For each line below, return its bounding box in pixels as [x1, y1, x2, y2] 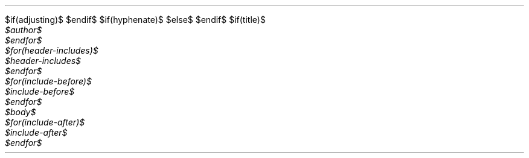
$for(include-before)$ [5, 76, 92, 86]
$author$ [5, 25, 42, 35]
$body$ [5, 107, 36, 117]
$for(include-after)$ [5, 117, 85, 127]
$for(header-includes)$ [5, 45, 98, 55]
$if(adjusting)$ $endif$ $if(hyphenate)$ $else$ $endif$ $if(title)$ [5, 14, 266, 25]
